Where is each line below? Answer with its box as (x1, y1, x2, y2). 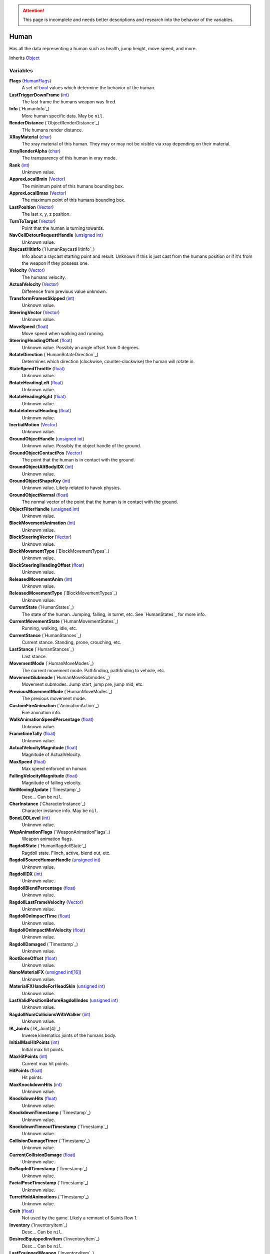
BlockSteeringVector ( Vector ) (9, 534, 72, 540)
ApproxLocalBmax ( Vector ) (9, 190, 67, 196)
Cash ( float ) (9, 1208, 34, 1214)
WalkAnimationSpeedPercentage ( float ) (9, 716, 94, 722)
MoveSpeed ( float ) (9, 324, 49, 330)
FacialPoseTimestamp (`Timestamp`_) (9, 1180, 88, 1186)
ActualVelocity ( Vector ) (9, 281, 59, 287)
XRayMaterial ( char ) (9, 133, 52, 140)
